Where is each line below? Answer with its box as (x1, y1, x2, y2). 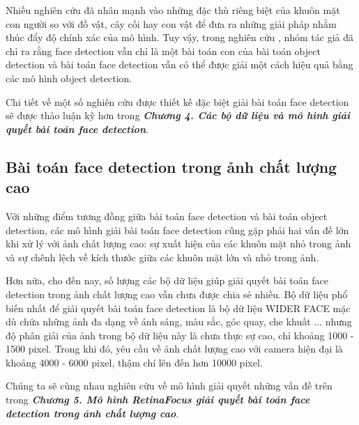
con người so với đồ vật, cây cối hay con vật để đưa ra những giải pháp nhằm (6, 16, 337, 31)
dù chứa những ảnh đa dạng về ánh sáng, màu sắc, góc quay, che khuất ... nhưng (6, 314, 352, 329)
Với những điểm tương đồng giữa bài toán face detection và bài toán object (6, 208, 328, 223)
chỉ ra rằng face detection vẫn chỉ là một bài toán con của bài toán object (6, 43, 321, 58)
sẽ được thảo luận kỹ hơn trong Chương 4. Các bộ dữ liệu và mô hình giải (6, 108, 351, 123)
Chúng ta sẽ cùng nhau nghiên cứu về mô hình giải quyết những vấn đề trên (6, 378, 333, 393)
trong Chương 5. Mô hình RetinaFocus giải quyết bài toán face (6, 392, 310, 407)
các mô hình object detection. (6, 70, 132, 85)
